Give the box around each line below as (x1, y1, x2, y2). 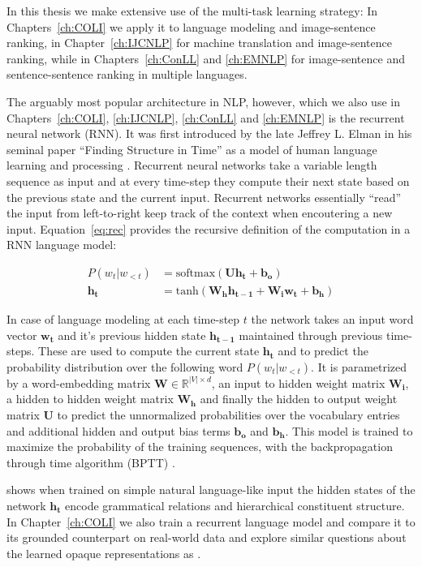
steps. (6, 342, 35, 359)
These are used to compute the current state (38, 342, 260, 359)
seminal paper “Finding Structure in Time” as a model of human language (6, 140, 377, 157)
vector (6, 326, 37, 343)
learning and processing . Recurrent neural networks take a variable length (6, 157, 377, 174)
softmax (175, 267, 216, 279)
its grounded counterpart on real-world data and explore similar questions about (6, 529, 407, 546)
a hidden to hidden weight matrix (6, 390, 174, 407)
